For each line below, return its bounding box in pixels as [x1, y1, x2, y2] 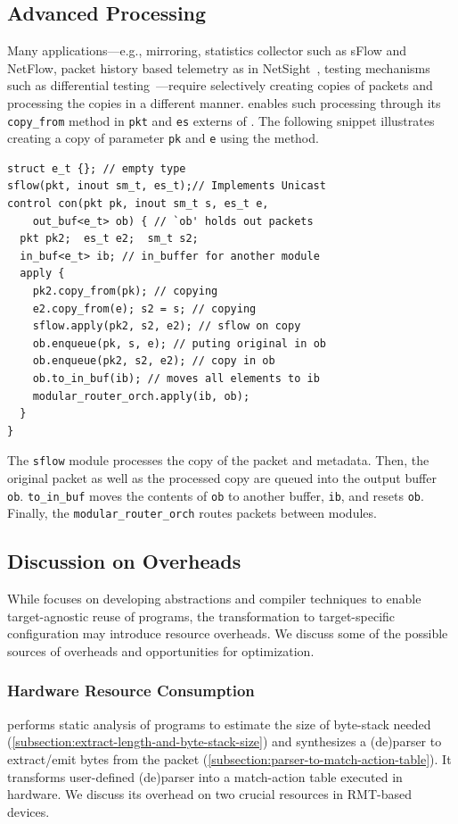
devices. [7, 802, 50, 820]
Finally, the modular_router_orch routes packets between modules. [7, 504, 377, 522]
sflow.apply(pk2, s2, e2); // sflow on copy [32, 320, 301, 333]
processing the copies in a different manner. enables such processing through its [7, 93, 441, 112]
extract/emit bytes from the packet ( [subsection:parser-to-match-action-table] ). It [7, 749, 452, 768]
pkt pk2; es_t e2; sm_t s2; [20, 232, 199, 246]
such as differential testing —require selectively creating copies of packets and [7, 76, 433, 95]
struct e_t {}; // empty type [7, 162, 186, 175]
